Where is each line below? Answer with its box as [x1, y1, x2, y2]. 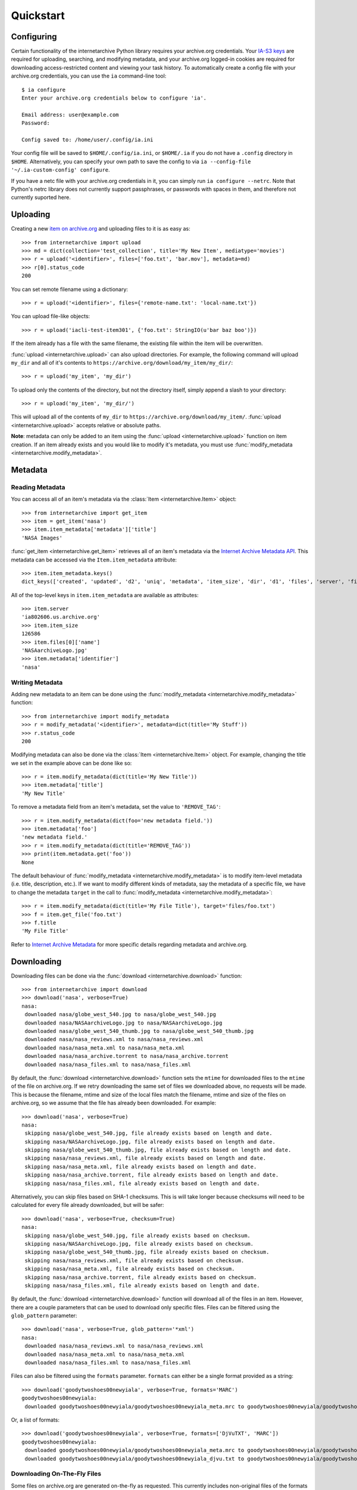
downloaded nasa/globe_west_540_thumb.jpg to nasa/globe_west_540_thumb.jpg [24, 1028, 254, 1034]
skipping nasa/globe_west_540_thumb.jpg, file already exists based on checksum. [24, 1249, 270, 1256]
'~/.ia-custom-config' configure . [11, 166, 110, 173]
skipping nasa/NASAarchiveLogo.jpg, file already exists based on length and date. [24, 1138, 276, 1145]
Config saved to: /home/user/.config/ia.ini [21, 136, 154, 143]
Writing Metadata [11, 678, 63, 687]
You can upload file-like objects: [11, 313, 90, 320]
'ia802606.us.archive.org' [21, 614, 101, 620]
